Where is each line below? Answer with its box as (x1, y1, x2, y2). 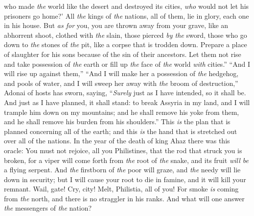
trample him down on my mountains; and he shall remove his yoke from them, (4, 107, 239, 117)
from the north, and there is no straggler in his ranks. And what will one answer (4, 193, 245, 203)
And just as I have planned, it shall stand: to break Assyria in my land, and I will (4, 97, 250, 107)
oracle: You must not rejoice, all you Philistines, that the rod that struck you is (4, 145, 242, 155)
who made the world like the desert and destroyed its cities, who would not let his (4, 1, 249, 11)
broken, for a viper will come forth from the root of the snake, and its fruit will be (4, 155, 249, 165)
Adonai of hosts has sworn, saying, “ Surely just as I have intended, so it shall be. (4, 87, 246, 98)
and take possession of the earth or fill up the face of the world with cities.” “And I (4, 58, 250, 69)
